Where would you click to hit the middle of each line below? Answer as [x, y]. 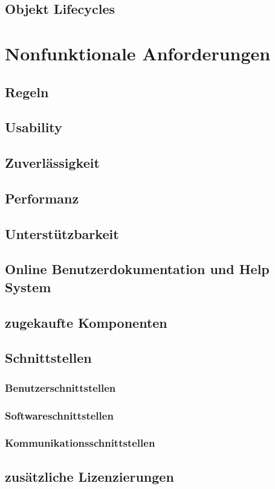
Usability [34, 127]
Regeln [27, 91]
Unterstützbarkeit [62, 233]
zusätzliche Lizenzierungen [89, 476]
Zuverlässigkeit [52, 163]
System [28, 286]
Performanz [42, 198]
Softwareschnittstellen [59, 415]
